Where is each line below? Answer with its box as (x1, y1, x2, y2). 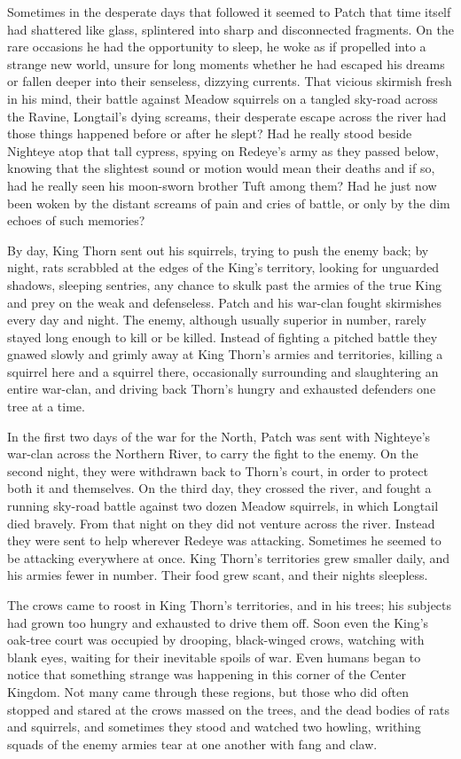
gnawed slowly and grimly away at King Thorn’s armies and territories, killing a (7, 345, 443, 364)
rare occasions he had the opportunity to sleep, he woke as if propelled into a (7, 37, 426, 56)
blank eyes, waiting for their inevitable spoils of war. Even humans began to (7, 647, 421, 666)
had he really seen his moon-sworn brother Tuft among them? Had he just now (7, 176, 437, 194)
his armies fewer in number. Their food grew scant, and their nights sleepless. (7, 566, 428, 584)
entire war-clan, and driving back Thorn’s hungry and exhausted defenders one (7, 379, 436, 398)
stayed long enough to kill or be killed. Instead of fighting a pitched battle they (7, 327, 438, 346)
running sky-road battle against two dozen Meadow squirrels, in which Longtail (7, 497, 439, 515)
